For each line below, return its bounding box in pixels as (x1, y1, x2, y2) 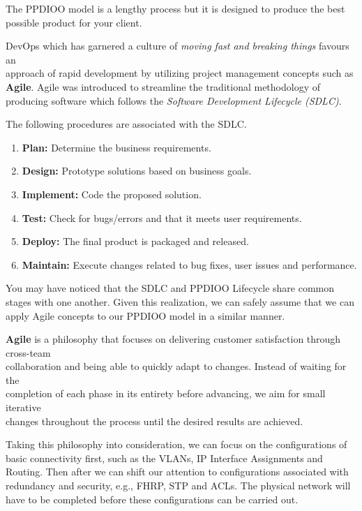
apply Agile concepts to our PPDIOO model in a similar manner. (6, 308, 285, 323)
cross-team (6, 345, 51, 360)
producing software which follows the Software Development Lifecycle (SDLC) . (6, 93, 342, 108)
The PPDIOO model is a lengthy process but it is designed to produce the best (6, 1, 345, 15)
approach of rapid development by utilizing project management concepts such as (6, 66, 354, 80)
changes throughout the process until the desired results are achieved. (6, 413, 303, 428)
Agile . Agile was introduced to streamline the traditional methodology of (6, 79, 320, 94)
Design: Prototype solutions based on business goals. (22, 163, 252, 178)
